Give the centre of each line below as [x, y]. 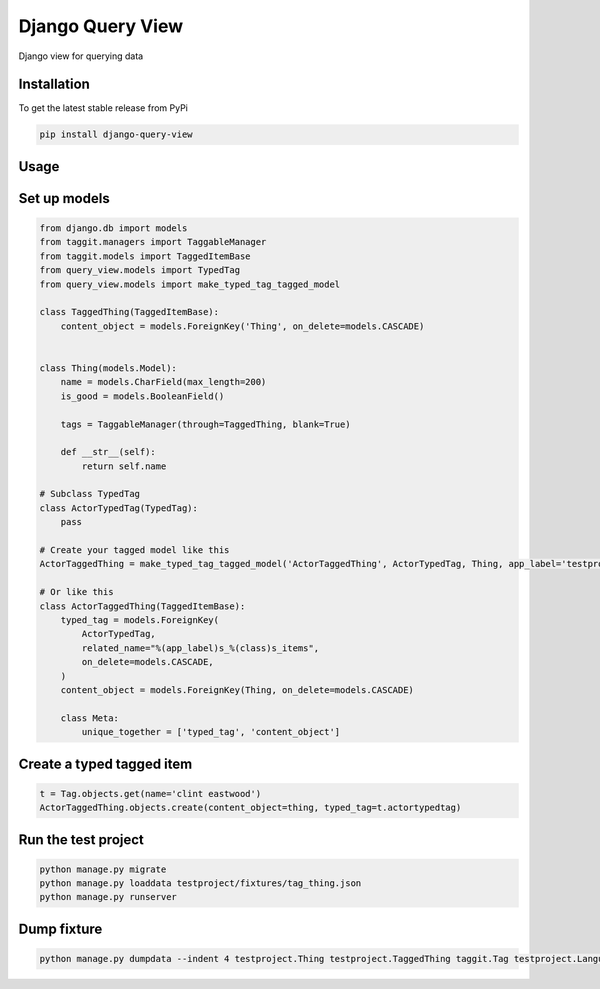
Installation [54, 84]
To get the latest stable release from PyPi [103, 108]
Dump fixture [60, 928]
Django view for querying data [81, 56]
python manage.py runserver [108, 897]
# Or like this [76, 592]
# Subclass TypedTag [89, 494]
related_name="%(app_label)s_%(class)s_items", [200, 648]
